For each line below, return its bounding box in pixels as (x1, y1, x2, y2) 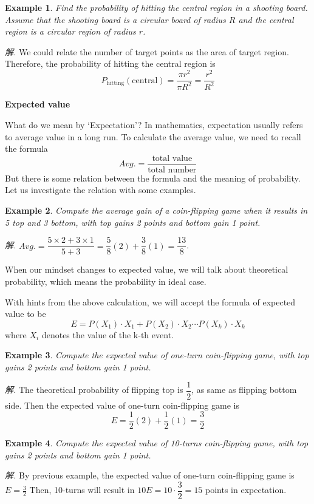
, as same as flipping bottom (191, 383, 297, 396)
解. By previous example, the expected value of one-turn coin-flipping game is (5, 469, 295, 482)
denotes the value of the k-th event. (41, 328, 174, 341)
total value (152, 154, 193, 163)
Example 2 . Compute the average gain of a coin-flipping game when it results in (5, 204, 308, 217)
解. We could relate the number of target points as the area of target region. (5, 45, 289, 58)
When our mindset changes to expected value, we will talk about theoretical (5, 263, 288, 276)
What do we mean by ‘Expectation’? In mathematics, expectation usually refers (5, 118, 303, 131)
